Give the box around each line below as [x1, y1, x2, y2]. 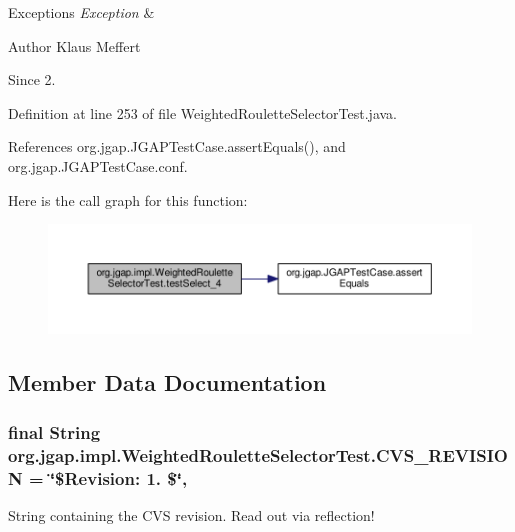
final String [8, 419, 101, 444]
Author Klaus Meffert [8, 35, 141, 56]
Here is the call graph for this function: [8, 189, 248, 210]
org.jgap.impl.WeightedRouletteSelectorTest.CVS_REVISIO [8, 442, 508, 467]
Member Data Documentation [8, 367, 327, 398]
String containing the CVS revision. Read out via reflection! [8, 504, 375, 525]
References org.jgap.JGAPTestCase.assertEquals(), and [8, 136, 346, 157]
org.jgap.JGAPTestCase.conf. [8, 155, 188, 176]
